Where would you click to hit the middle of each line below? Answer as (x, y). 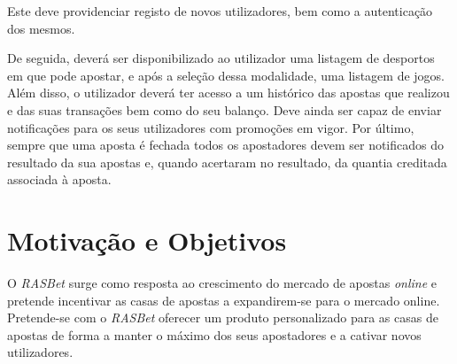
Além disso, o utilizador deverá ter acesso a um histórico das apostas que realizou (228, 93)
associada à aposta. (59, 179)
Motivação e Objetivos (147, 240)
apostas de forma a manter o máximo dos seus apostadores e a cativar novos (214, 334)
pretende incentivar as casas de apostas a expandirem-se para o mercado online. (224, 300)
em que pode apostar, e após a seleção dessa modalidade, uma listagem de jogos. (226, 75)
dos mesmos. (41, 28)
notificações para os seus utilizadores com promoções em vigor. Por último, (211, 127)
